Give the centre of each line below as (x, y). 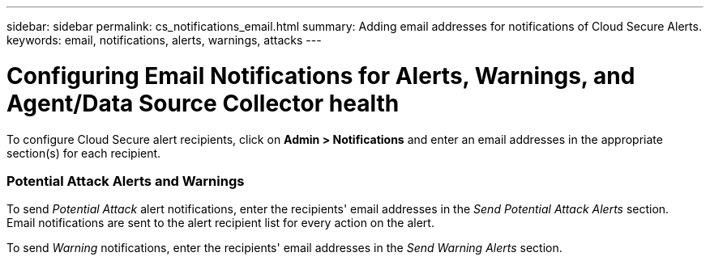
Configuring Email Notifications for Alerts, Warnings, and (321, 76)
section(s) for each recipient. (84, 153)
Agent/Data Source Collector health (203, 103)
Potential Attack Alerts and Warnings (126, 181)
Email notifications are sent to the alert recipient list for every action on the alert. (220, 223)
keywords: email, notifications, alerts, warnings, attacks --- (164, 40)
